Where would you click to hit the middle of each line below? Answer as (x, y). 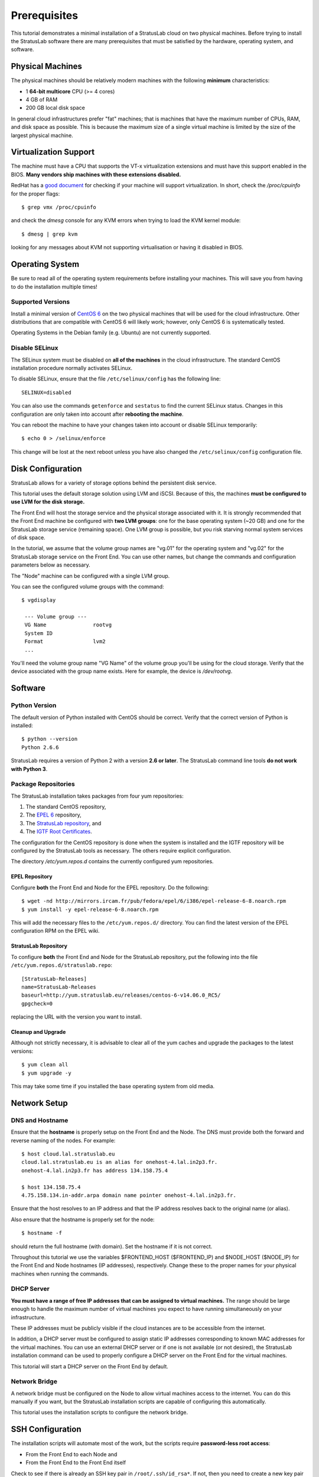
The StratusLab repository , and (64, 823)
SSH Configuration (46, 1429)
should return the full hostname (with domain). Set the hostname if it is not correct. (112, 1246)
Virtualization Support (53, 152)
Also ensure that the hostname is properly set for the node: (83, 1219)
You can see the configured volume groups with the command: (88, 586)
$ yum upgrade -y (46, 1073)
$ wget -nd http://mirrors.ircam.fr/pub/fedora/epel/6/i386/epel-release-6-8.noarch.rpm (154, 901)
